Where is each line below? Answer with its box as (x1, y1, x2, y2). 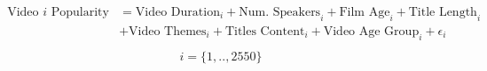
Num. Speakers (239, 6, 321, 19)
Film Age (339, 6, 390, 19)
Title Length (408, 6, 477, 19)
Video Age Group (323, 25, 420, 38)
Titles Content (224, 25, 305, 38)
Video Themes (129, 25, 207, 38)
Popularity (51, 6, 109, 19)
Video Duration (135, 6, 220, 19)
